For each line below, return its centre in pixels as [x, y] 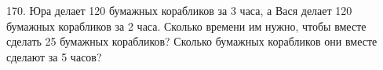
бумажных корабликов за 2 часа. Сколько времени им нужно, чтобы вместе [186, 26]
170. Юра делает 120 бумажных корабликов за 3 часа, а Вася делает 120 [179, 10]
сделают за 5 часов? [54, 56]
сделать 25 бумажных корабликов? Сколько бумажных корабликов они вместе [192, 41]
